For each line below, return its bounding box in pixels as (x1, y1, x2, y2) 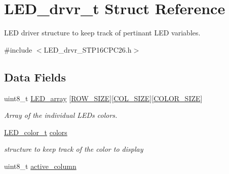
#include (4, 44, 32, 55)
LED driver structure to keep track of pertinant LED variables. (4, 27, 201, 38)
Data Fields (4, 69, 66, 84)
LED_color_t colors (4, 126, 67, 137)
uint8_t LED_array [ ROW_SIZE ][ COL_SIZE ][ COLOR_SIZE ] (4, 93, 203, 103)
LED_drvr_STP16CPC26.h (44, 44, 132, 55)
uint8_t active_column (4, 160, 77, 171)
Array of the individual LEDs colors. (4, 110, 118, 120)
